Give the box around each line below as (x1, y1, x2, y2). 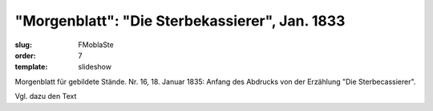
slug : (14, 40, 32, 50)
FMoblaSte (78, 40, 114, 50)
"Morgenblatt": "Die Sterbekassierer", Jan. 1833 (14, 12, 346, 30)
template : (14, 62, 48, 72)
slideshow (78, 62, 112, 72)
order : (14, 50, 36, 60)
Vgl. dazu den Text (14, 92, 77, 101)
